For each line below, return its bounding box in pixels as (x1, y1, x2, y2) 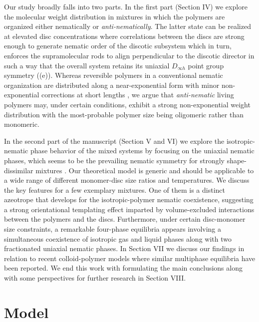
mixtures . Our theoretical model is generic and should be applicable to (35, 165, 254, 175)
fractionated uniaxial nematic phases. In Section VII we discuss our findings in (4, 243, 245, 254)
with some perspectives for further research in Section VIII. (4, 273, 186, 283)
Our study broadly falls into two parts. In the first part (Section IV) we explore (4, 1, 248, 11)
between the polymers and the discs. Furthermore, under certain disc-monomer (4, 214, 246, 224)
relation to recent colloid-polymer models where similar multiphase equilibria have (4, 253, 256, 263)
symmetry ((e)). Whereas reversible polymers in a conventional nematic (4, 70, 223, 80)
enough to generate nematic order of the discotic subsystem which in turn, (4, 40, 232, 51)
